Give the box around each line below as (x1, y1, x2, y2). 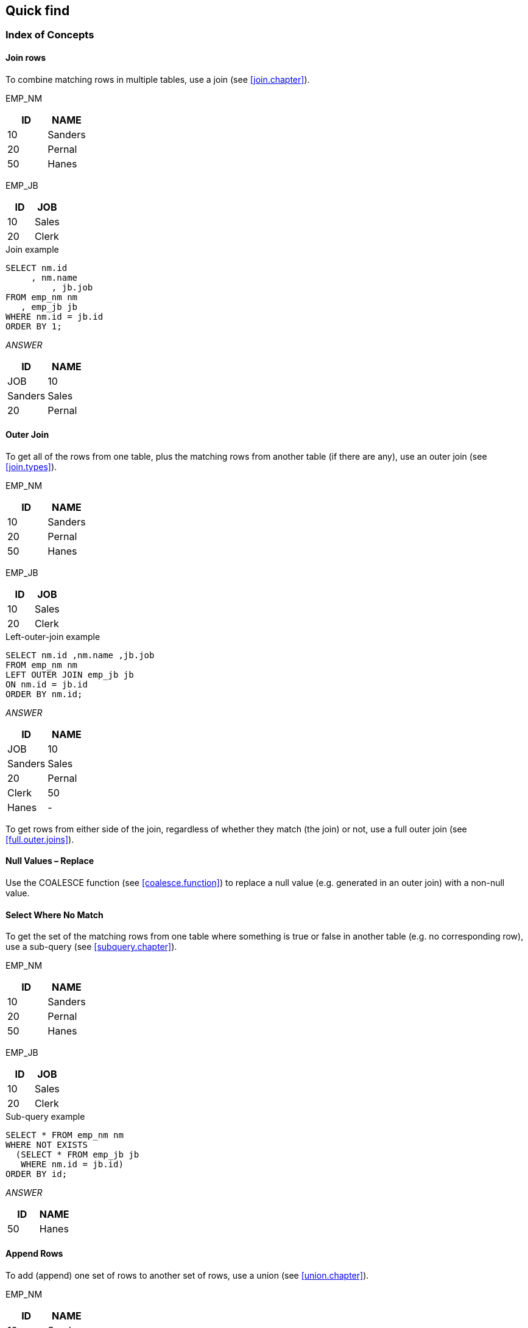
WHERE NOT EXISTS (5, 1140, 88, 1150)
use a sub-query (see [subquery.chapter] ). (5, 941, 177, 952)
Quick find (5, 3, 70, 18)
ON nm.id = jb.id (5, 679, 88, 689)
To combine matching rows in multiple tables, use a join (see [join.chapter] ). (5, 74, 310, 85)
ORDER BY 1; (5, 321, 62, 331)
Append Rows (5, 1248, 63, 1259)
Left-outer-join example (5, 631, 100, 642)
